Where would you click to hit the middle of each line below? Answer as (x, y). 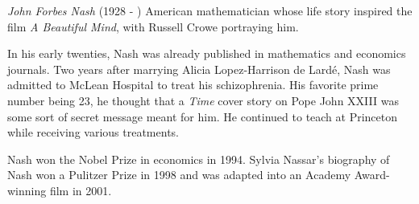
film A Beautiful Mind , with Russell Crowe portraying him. (153, 26)
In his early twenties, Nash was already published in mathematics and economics (207, 53)
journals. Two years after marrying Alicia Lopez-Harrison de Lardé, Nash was (199, 69)
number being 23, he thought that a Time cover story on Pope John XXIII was (203, 100)
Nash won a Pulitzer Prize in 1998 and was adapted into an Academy (179, 175)
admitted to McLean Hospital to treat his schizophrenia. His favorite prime (193, 85)
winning (27, 190)
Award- (372, 175)
